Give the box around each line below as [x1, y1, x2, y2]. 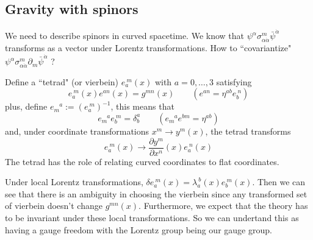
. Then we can [252, 175, 306, 188]
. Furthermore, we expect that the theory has [139, 199, 308, 212]
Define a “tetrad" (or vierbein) [5, 75, 119, 88]
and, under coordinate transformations [5, 124, 149, 137]
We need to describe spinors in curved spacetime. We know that [5, 29, 245, 42]
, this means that [110, 100, 174, 113]
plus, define [5, 100, 48, 113]
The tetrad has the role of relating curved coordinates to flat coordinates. [5, 155, 279, 168]
